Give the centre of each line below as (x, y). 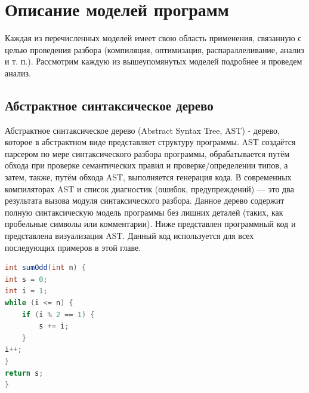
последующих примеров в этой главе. (73, 247)
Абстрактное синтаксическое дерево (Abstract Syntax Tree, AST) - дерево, (142, 130)
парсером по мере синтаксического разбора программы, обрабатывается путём (147, 153)
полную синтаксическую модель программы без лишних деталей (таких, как (144, 212)
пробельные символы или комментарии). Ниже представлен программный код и (150, 224)
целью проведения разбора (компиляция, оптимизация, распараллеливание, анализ (154, 49)
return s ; (24, 373)
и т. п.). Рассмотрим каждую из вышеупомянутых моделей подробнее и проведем (154, 61)
